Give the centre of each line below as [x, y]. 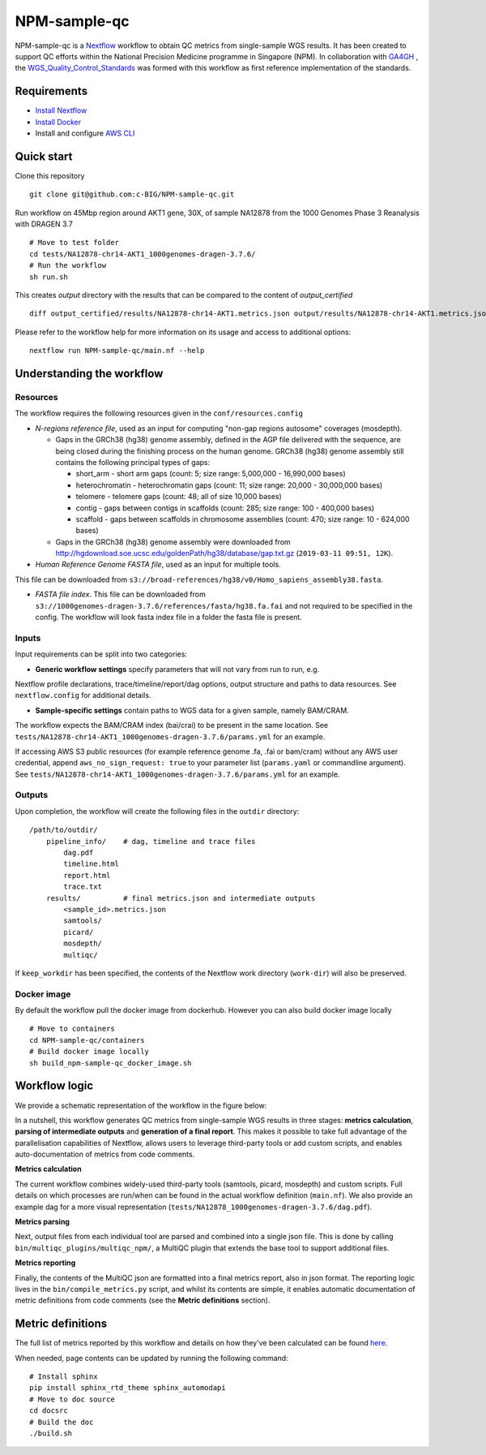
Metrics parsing [43, 1222]
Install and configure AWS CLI [85, 133]
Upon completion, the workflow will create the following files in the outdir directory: [157, 811]
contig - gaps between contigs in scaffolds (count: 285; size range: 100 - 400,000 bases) [225, 508]
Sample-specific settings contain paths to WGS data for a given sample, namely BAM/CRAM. [192, 710]
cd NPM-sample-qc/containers [87, 1040]
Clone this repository [50, 175]
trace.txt [83, 887]
